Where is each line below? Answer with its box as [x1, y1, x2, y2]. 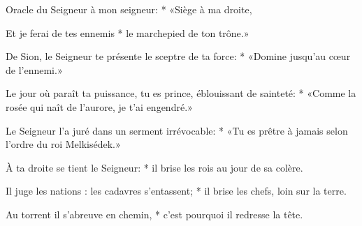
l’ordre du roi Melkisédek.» [6, 137, 121, 151]
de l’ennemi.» [6, 62, 63, 77]
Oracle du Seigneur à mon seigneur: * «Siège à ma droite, [6, 2, 252, 16]
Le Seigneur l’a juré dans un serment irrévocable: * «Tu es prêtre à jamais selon [6, 123, 348, 137]
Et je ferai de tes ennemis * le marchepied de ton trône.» [6, 25, 249, 40]
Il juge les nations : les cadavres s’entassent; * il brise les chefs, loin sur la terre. [6, 183, 347, 198]
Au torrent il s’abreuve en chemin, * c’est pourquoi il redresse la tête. [6, 206, 303, 221]
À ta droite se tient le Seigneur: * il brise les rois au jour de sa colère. [6, 160, 303, 174]
